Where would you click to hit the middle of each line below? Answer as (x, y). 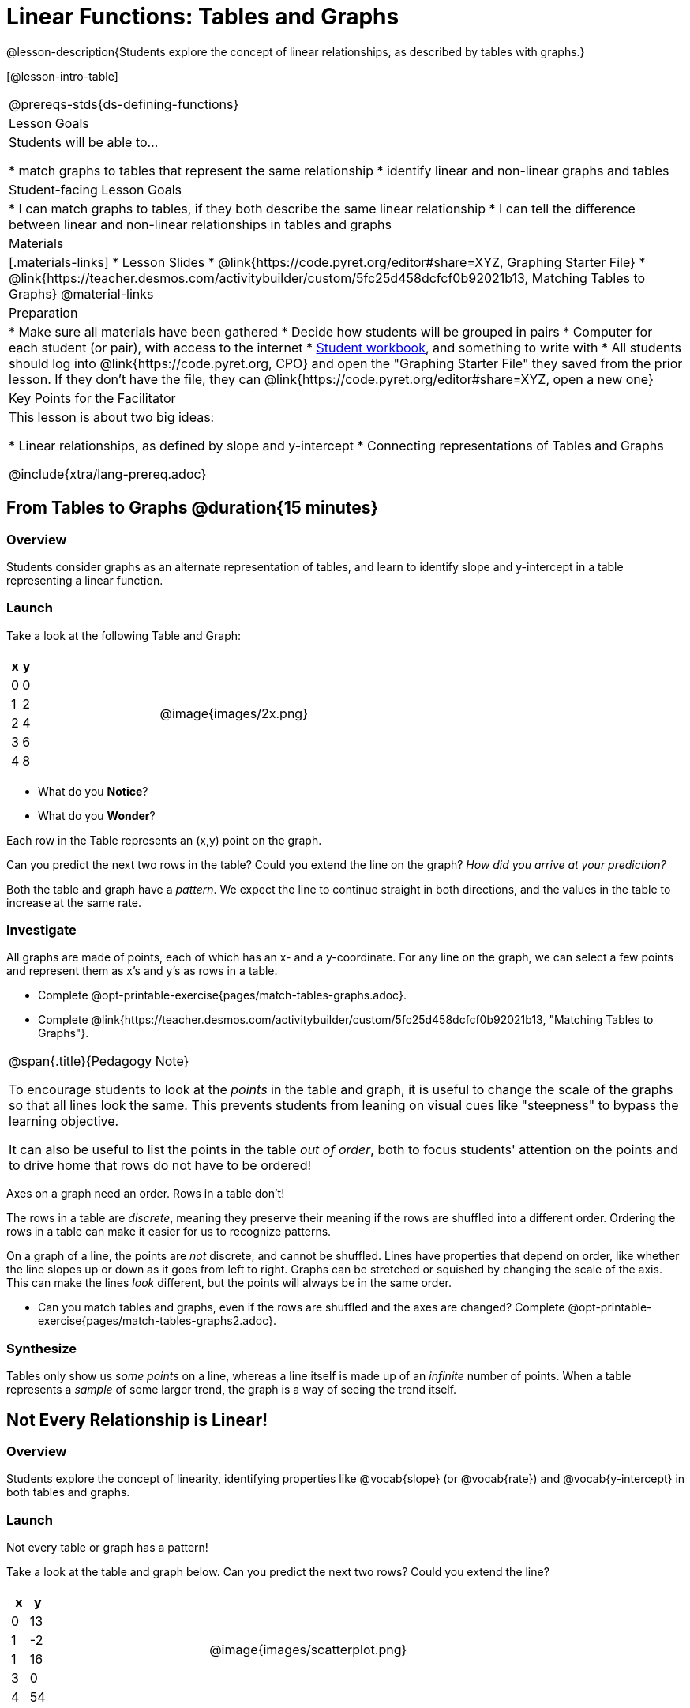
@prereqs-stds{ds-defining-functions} (124, 104)
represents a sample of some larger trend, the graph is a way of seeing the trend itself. (232, 1390)
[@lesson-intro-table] (62, 76)
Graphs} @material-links (81, 293)
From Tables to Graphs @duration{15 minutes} (193, 508)
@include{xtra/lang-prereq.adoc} (108, 474)
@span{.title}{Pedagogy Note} (99, 1061)
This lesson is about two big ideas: (112, 417)
